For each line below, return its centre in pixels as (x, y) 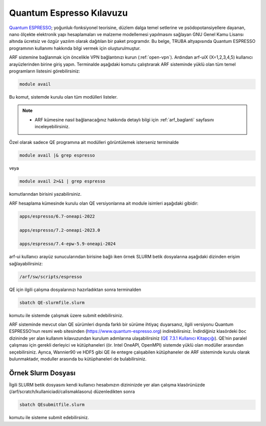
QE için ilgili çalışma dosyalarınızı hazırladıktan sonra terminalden (75, 289)
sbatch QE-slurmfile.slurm (52, 302)
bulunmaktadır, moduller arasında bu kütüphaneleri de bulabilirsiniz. (78, 359)
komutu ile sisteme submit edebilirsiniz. (49, 418)
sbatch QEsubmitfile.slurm (52, 405)
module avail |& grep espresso (57, 156)
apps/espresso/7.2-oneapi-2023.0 (60, 230)
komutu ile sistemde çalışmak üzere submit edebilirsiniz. (66, 315)
